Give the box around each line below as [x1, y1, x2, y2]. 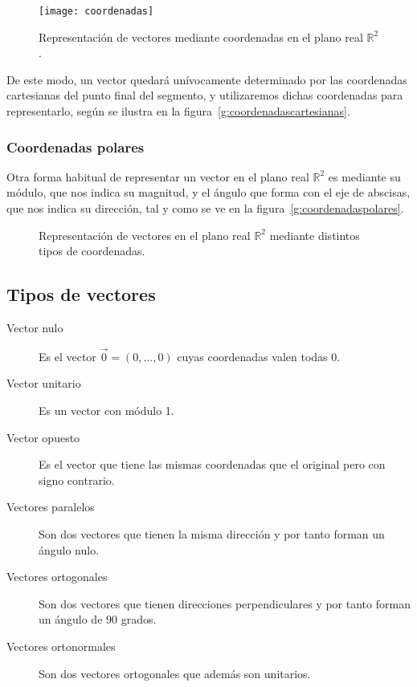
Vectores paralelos [6, 498, 95, 515]
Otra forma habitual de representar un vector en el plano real [6, 168, 309, 185]
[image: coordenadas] [39, 6, 154, 17]
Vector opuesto [6, 429, 80, 445]
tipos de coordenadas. [39, 242, 145, 259]
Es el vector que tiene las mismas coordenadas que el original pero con [39, 456, 386, 473]
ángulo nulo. [39, 541, 100, 558]
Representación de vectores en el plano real [39, 226, 251, 243]
